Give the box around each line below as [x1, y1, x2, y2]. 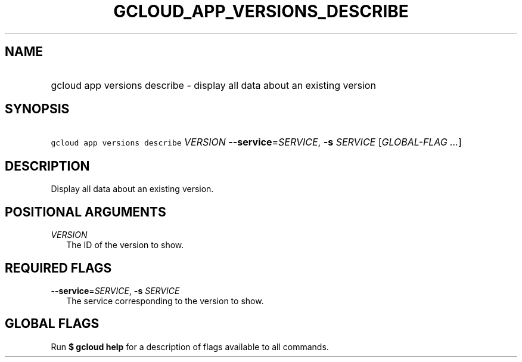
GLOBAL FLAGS [5, 316, 100, 332]
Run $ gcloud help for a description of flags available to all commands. [51, 341, 329, 352]
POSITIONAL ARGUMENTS [5, 204, 166, 219]
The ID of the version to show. [66, 240, 184, 250]
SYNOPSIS [5, 101, 70, 117]
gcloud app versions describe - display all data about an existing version [51, 79, 376, 91]
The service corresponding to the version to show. [66, 295, 264, 306]
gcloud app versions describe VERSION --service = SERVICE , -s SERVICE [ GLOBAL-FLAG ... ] [51, 136, 462, 148]
